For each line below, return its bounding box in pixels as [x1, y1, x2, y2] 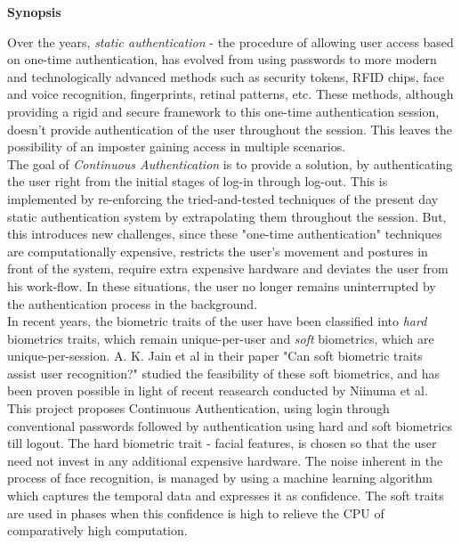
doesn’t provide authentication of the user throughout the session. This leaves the [7, 119, 452, 138]
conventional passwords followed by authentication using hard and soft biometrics [7, 416, 452, 435]
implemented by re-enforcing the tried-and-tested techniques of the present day [7, 189, 439, 207]
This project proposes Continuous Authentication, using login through [7, 399, 390, 418]
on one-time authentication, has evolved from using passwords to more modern [7, 50, 437, 69]
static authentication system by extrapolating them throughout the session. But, [7, 207, 447, 225]
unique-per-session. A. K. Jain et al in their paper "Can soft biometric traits [7, 346, 423, 365]
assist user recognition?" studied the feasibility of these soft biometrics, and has [7, 363, 440, 382]
